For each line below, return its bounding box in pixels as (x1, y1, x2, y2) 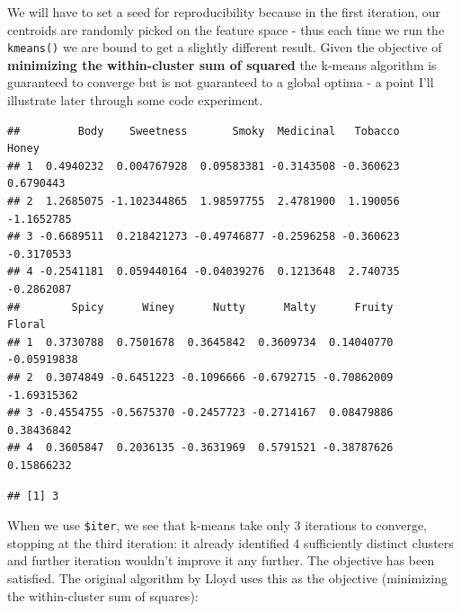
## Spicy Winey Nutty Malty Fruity (7, 300, 394, 314)
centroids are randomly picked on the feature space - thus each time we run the (7, 20, 445, 39)
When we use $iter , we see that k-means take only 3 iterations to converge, (7, 516, 427, 535)
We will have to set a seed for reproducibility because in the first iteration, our (7, 3, 440, 21)
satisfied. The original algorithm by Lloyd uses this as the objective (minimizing (7, 568, 448, 587)
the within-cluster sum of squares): (7, 586, 199, 605)
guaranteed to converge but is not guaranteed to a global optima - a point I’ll (7, 73, 434, 92)
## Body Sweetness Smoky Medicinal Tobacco (7, 124, 400, 137)
